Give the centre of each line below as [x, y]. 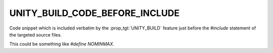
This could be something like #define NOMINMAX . [62, 44]
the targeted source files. [36, 34]
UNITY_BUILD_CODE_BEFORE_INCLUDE [94, 13]
